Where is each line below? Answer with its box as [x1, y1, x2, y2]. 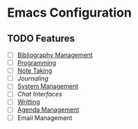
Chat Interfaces [17, 90, 62, 98]
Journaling [17, 74, 49, 83]
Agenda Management [17, 105, 80, 114]
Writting [17, 98, 40, 106]
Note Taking [17, 67, 53, 75]
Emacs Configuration [7, 5, 132, 21]
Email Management [17, 113, 73, 122]
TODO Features [7, 33, 75, 44]
